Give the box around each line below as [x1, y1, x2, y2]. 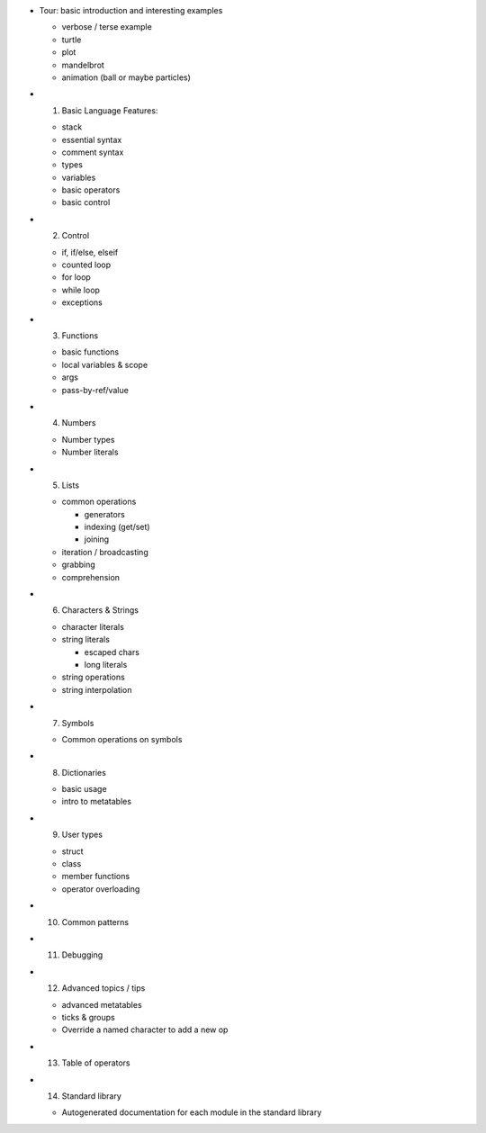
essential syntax [61, 134, 122, 145]
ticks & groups [61, 1012, 116, 1022]
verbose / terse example [61, 22, 152, 32]
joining [84, 534, 110, 544]
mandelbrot [61, 59, 105, 70]
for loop [61, 272, 92, 283]
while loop [61, 284, 101, 295]
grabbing [61, 559, 96, 571]
